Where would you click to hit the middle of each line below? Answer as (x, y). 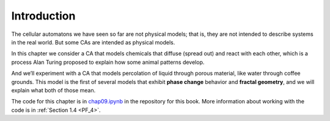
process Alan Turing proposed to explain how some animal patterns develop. (108, 62)
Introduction (43, 16)
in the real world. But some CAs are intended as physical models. (93, 42)
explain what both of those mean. (53, 90)
